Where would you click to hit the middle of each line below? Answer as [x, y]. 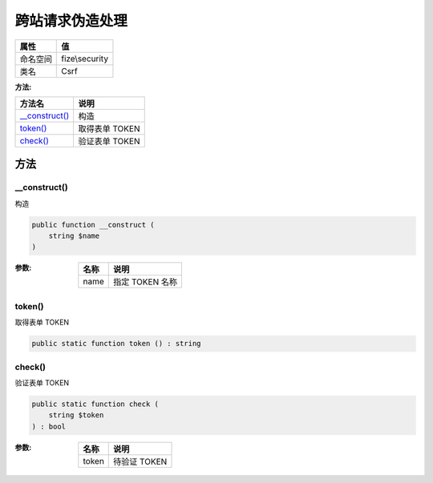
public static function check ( [95, 404]
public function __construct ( [93, 225]
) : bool [49, 426]
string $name [74, 236]
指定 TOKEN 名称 [145, 282]
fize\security [85, 58]
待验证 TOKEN [140, 461]
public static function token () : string [116, 344]
